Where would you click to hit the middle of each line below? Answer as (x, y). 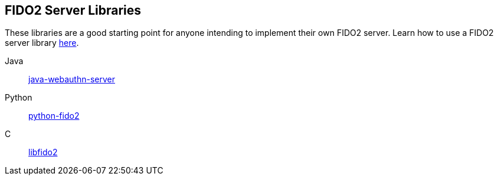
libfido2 (43, 152)
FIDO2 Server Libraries (73, 10)
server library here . (42, 43)
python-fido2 (54, 116)
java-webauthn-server (72, 79)
